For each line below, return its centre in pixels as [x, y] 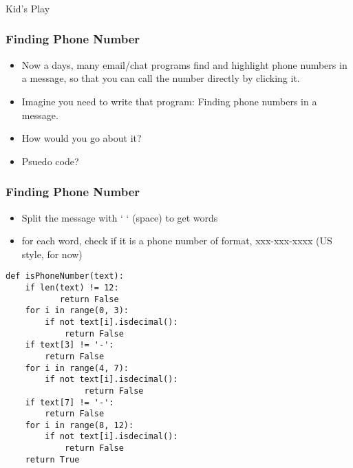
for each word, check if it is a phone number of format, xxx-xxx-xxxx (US [177, 241]
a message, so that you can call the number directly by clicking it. [161, 78]
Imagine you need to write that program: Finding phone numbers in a [169, 101]
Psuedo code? [50, 161]
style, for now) [52, 254]
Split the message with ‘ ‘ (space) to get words [120, 217]
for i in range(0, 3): [77, 311]
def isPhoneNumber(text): [65, 276]
